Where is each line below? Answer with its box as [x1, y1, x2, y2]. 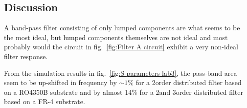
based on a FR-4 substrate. [4, 96, 85, 107]
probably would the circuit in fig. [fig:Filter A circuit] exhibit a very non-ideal [4, 42, 238, 52]
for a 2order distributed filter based [135, 77, 242, 87]
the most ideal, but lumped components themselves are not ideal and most [4, 32, 228, 42]
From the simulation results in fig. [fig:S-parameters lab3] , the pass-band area [4, 67, 237, 78]
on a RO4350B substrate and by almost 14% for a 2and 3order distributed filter [4, 86, 244, 97]
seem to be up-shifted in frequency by [4, 77, 117, 87]
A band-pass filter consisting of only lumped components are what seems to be [4, 22, 240, 33]
